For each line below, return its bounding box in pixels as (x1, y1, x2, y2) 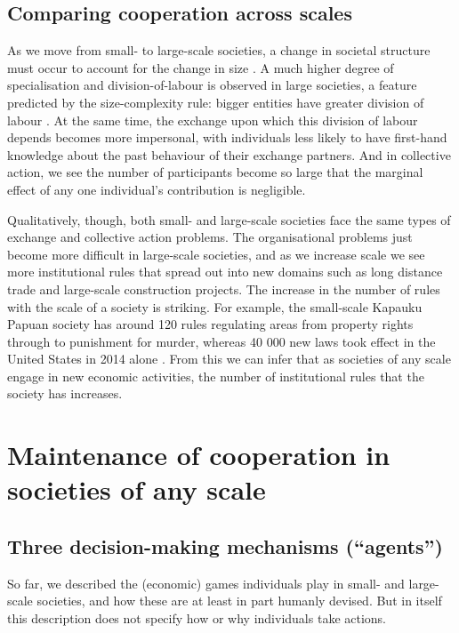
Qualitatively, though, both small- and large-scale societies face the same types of (7, 210, 451, 228)
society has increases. (7, 384, 123, 403)
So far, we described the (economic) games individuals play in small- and (7, 573, 405, 592)
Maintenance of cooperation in (7, 437, 391, 473)
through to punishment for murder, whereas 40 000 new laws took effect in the (7, 332, 436, 350)
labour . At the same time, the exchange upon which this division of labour (7, 110, 418, 129)
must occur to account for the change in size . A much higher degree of (7, 58, 394, 76)
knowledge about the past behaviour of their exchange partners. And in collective (7, 145, 451, 164)
